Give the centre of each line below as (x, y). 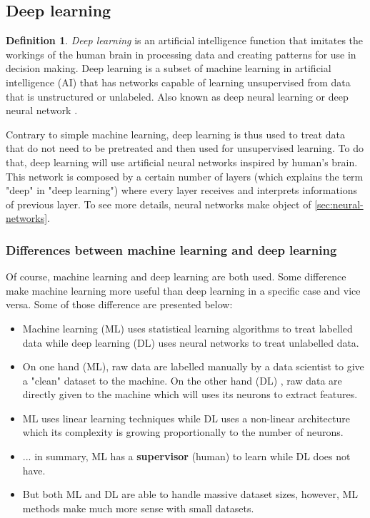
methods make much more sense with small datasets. (138, 508)
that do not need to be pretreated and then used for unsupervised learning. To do (185, 148)
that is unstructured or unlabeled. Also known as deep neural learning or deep (177, 96)
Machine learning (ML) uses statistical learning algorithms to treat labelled (187, 328)
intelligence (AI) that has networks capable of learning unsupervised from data (178, 82)
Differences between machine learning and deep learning (171, 249)
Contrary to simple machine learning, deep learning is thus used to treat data (175, 134)
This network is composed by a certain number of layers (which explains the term (185, 176)
